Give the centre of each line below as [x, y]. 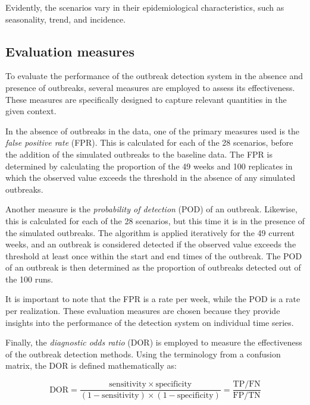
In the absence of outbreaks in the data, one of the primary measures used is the [153, 131]
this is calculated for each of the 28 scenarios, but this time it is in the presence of [155, 220]
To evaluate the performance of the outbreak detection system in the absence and [154, 76]
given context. [31, 111]
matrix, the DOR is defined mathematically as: [91, 365]
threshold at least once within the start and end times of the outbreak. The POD [154, 255]
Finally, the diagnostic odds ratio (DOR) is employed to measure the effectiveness [154, 342]
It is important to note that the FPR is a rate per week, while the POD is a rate [153, 299]
